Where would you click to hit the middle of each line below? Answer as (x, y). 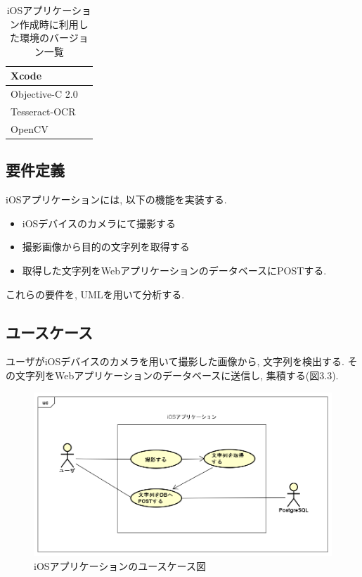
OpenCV (30, 128)
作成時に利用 (49, 24)
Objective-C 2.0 (44, 94)
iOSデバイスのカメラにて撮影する (99, 223)
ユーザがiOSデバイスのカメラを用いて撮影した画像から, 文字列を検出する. (175, 361)
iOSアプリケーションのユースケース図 (120, 565)
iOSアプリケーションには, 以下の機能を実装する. (116, 199)
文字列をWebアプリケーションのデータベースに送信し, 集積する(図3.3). (177, 375)
